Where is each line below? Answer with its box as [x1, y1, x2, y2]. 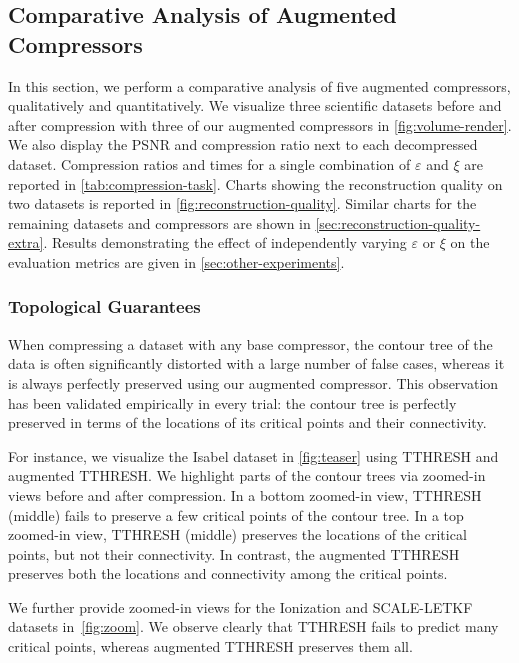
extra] [8, 232, 44, 253]
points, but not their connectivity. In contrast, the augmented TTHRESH [8, 543, 460, 564]
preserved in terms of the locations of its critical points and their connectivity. [8, 412, 487, 433]
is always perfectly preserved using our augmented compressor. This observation [8, 372, 499, 393]
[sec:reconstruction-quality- [315, 212, 481, 233]
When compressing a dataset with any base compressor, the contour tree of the [8, 333, 493, 354]
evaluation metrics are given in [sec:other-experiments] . [8, 251, 345, 272]
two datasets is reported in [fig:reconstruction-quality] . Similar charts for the [8, 193, 477, 214]
